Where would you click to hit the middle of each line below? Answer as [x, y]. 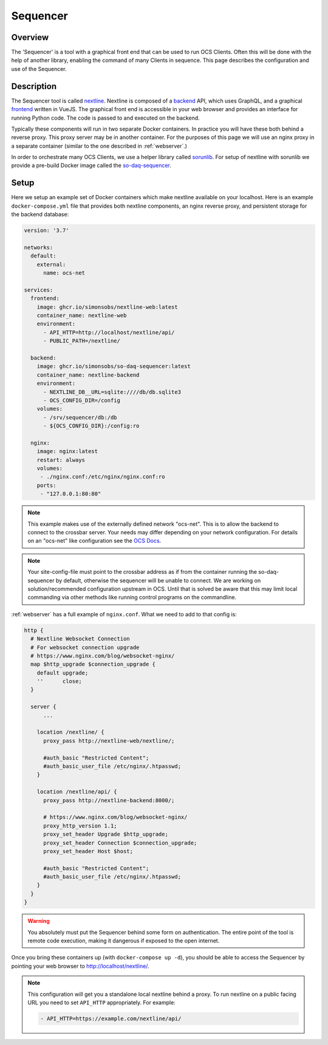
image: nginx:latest [67, 451]
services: [39, 290]
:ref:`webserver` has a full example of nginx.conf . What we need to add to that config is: [124, 614]
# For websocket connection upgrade [85, 647]
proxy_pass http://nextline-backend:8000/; [109, 800]
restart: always [61, 460]
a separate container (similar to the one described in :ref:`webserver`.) [99, 146]
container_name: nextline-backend [88, 375]
